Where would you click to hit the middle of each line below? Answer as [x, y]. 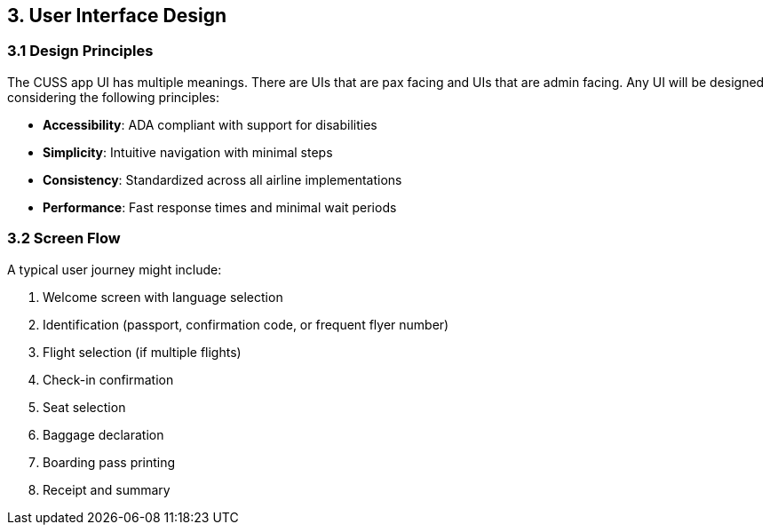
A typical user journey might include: [115, 269]
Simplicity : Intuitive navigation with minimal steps [188, 152]
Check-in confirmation [108, 379]
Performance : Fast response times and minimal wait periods [220, 207]
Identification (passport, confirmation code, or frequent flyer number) [246, 324]
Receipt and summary [107, 489]
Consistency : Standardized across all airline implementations [222, 179]
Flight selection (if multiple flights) [142, 352]
